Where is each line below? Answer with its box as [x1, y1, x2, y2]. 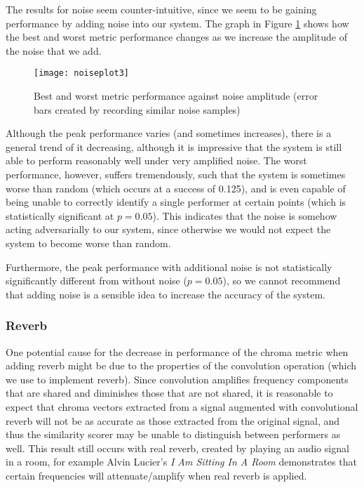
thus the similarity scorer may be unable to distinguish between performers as [6, 427, 341, 442]
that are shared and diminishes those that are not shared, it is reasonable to [6, 385, 333, 400]
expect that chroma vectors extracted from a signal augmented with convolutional [6, 399, 358, 414]
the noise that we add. [6, 43, 102, 58]
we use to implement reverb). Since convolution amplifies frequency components [6, 371, 349, 386]
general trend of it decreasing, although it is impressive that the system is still [6, 139, 342, 154]
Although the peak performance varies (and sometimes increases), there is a [6, 126, 332, 140]
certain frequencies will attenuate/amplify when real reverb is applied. [6, 468, 307, 482]
